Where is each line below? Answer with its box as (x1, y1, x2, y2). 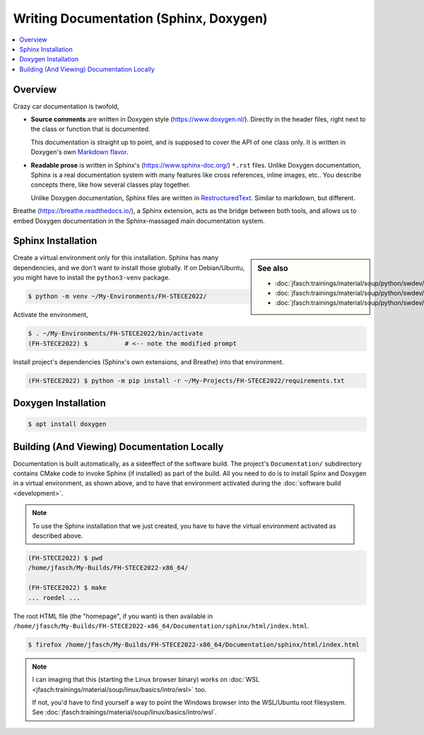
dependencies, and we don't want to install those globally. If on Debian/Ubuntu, (13, 263, 245, 272)
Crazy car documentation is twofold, (13, 102, 119, 110)
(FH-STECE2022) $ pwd (28, 554, 103, 562)
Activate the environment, (13, 311, 88, 319)
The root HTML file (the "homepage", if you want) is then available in (13, 612, 213, 620)
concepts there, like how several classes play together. (30, 180, 191, 189)
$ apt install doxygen (28, 420, 107, 428)
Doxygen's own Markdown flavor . (30, 148, 129, 156)
